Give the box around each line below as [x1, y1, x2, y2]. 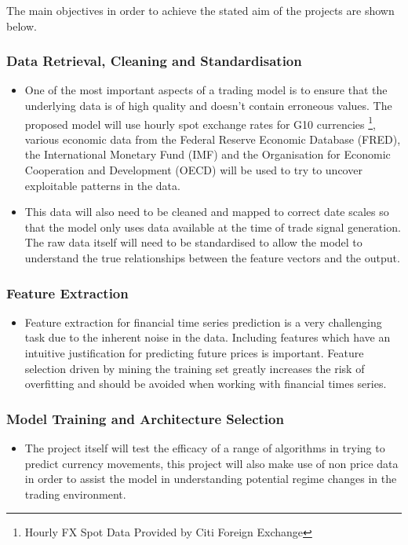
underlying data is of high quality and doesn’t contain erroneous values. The [24, 97, 392, 113]
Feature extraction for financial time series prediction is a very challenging [24, 313, 382, 330]
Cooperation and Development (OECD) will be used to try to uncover [24, 162, 362, 178]
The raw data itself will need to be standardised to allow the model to [24, 234, 362, 251]
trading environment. [24, 485, 126, 502]
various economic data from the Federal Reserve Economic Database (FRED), [24, 130, 401, 147]
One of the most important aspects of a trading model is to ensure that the [24, 82, 388, 98]
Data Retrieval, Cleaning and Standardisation [6, 51, 302, 71]
